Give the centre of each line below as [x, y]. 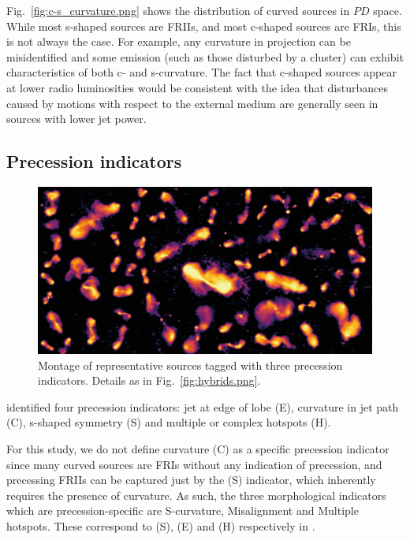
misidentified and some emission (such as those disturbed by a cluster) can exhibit [205, 56]
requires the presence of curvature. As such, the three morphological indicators [196, 495]
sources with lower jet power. [76, 119]
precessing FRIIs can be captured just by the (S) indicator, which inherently [191, 480]
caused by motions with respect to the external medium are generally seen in [192, 103]
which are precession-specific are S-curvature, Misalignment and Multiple [183, 510]
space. [388, 10]
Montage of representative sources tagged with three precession [190, 365]
